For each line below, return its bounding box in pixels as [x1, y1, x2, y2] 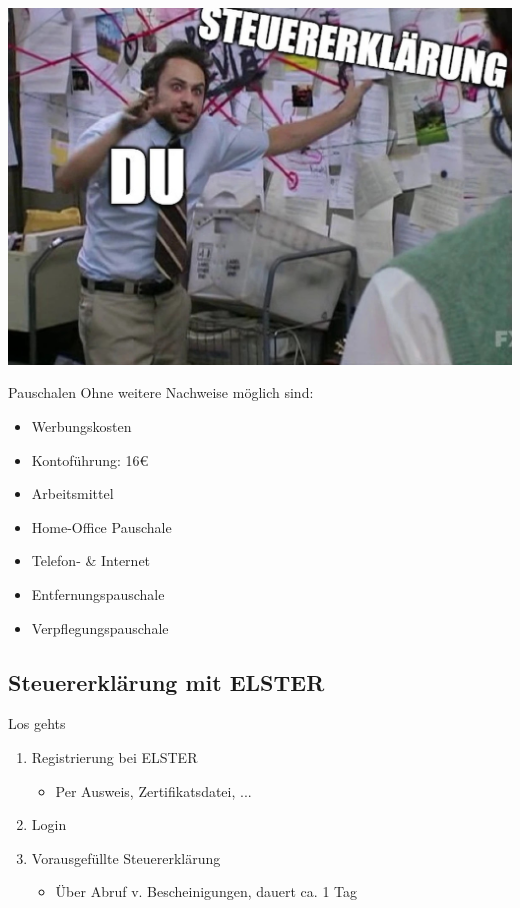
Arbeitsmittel [31, 483, 114, 504]
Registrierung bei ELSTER [31, 746, 198, 767]
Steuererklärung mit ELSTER [8, 666, 325, 697]
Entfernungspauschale [31, 583, 165, 604]
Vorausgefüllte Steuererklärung [31, 847, 221, 868]
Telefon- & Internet [31, 550, 151, 571]
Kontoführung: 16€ [31, 449, 149, 470]
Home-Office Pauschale [31, 516, 172, 537]
